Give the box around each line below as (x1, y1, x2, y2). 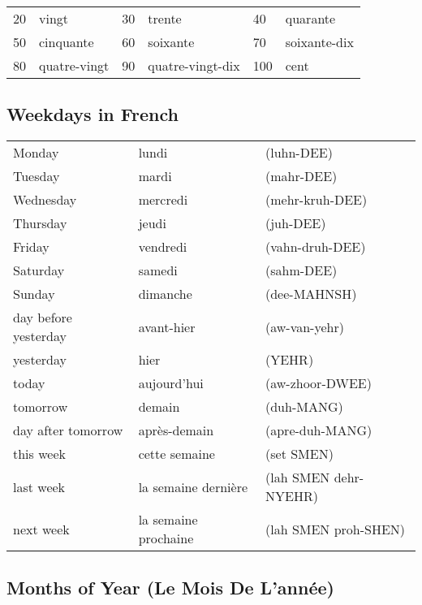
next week (13, 519, 70, 538)
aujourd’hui (138, 374, 204, 393)
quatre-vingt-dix (148, 56, 240, 75)
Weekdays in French (6, 102, 179, 127)
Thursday (13, 214, 67, 233)
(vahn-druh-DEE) (265, 237, 366, 257)
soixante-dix (285, 32, 354, 51)
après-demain (138, 421, 214, 440)
